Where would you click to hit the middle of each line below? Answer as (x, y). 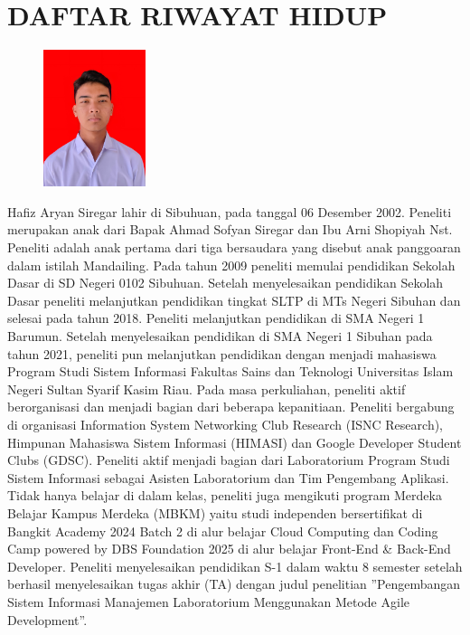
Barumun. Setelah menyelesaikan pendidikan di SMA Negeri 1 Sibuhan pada (220, 336)
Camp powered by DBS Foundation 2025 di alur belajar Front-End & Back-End (229, 549)
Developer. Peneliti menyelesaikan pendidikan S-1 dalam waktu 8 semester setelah (235, 566)
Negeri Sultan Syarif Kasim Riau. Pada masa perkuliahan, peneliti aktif (207, 389)
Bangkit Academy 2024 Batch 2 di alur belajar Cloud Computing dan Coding (223, 531)
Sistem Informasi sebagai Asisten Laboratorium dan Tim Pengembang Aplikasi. (228, 477)
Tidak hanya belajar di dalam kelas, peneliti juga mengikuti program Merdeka (225, 495)
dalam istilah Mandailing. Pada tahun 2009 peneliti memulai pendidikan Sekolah (231, 265)
